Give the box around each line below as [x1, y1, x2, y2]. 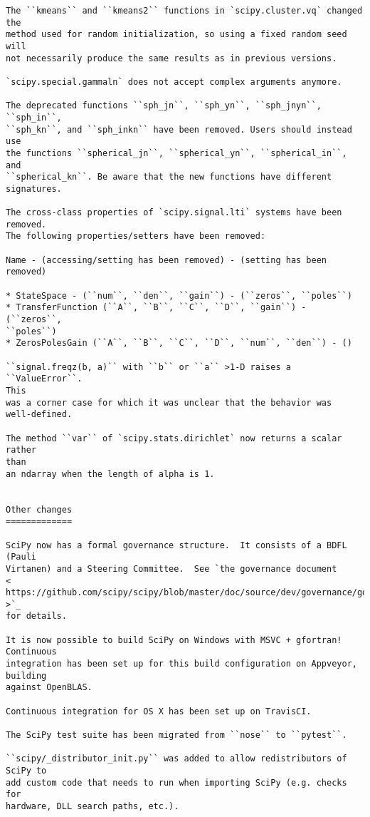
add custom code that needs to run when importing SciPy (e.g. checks [6, 777, 347, 788]
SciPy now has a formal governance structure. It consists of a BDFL [6, 540, 347, 550]
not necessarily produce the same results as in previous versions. [6, 53, 337, 63]
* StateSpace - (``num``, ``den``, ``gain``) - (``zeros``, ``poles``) [6, 290, 352, 301]
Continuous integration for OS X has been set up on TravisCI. [6, 706, 312, 716]
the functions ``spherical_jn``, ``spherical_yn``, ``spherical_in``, [6, 148, 347, 158]
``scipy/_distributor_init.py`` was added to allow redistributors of [6, 754, 347, 764]
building [6, 670, 47, 681]
